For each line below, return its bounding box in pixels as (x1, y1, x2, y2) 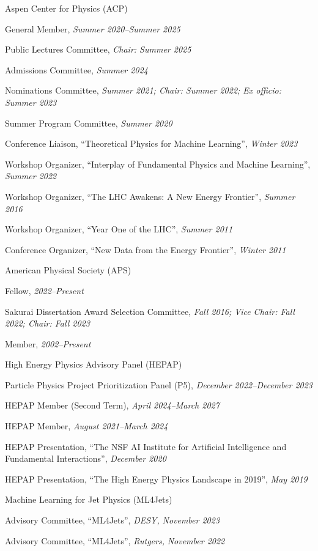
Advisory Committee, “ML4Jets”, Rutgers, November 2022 (5, 534, 225, 547)
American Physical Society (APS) (5, 264, 131, 276)
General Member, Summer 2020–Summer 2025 (5, 22, 180, 35)
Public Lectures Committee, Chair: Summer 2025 (5, 43, 191, 56)
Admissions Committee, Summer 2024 (5, 63, 148, 76)
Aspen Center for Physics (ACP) (5, 2, 128, 14)
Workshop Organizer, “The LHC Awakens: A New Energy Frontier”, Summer (5, 190, 295, 202)
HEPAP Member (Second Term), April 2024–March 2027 (5, 399, 220, 412)
